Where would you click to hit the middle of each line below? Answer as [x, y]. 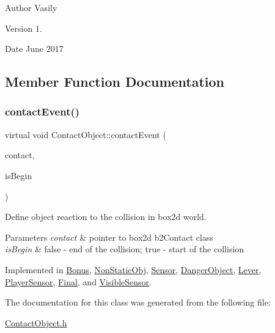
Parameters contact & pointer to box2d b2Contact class [109, 237]
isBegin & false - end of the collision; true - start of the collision [125, 249]
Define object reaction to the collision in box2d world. [106, 217]
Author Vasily [31, 7]
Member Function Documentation [115, 82]
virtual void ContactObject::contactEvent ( [86, 134]
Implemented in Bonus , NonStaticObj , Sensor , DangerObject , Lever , [133, 269]
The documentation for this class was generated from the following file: [138, 302]
